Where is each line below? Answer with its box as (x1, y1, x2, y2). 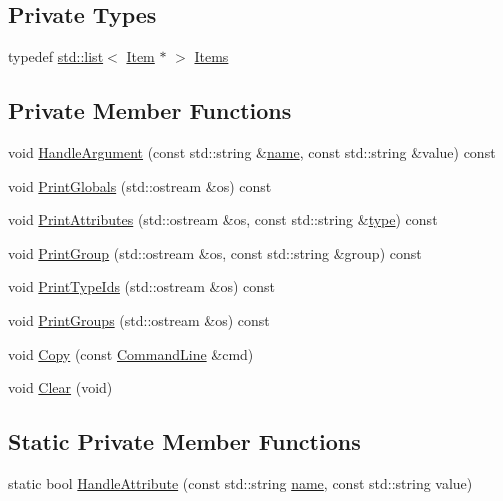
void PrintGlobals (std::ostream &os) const (8, 175, 272, 196)
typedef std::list (8, 46, 104, 67)
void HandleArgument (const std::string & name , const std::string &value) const (8, 142, 496, 162)
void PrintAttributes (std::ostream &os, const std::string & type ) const (8, 209, 438, 230)
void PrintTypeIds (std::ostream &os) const (8, 276, 276, 297)
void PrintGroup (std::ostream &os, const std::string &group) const (8, 242, 422, 263)
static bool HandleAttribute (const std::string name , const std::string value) (8, 472, 473, 493)
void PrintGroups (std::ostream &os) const (8, 309, 270, 330)
